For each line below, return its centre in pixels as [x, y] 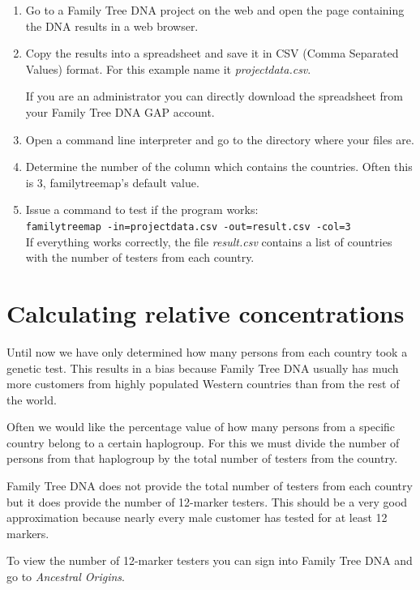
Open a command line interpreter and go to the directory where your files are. [220, 139]
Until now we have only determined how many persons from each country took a [207, 351]
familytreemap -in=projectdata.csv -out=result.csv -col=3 [188, 227]
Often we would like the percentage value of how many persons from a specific [201, 427]
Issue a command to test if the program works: [142, 209]
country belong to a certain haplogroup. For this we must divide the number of [203, 442]
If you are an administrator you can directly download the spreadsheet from [214, 96]
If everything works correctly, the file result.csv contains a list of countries [209, 241]
